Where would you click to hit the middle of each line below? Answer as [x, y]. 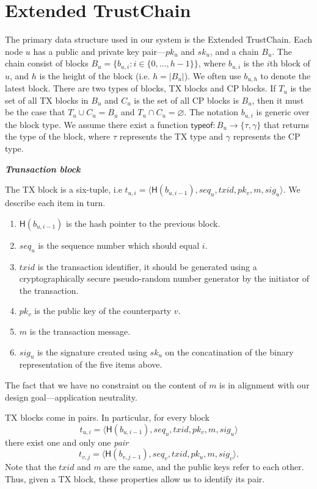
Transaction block [43, 169]
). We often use [213, 75]
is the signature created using [92, 352]
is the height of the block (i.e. [95, 75]
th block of [290, 63]
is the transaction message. [80, 331]
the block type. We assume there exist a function [97, 124]
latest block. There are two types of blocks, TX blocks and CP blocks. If [140, 88]
